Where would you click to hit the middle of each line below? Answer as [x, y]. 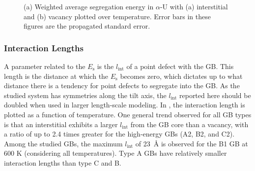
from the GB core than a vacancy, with [189, 124]
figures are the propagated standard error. [87, 26]
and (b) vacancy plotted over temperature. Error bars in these [117, 16]
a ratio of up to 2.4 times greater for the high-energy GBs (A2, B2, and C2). [119, 134]
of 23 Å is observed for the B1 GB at [192, 143]
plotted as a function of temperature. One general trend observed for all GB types [128, 114]
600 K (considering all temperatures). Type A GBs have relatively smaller [115, 153]
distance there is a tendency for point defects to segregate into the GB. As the [122, 85]
